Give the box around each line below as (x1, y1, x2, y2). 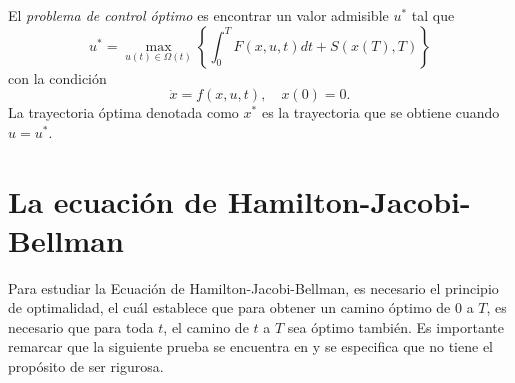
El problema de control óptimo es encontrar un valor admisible (8, 5, 389, 25)
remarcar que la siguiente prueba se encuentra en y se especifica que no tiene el (8, 336, 493, 357)
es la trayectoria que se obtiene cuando (261, 102, 500, 123)
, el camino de (163, 316, 249, 337)
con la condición (8, 67, 107, 88)
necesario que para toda (8, 316, 154, 337)
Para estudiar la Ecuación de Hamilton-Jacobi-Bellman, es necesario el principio (8, 277, 499, 298)
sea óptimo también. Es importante (287, 316, 504, 337)
